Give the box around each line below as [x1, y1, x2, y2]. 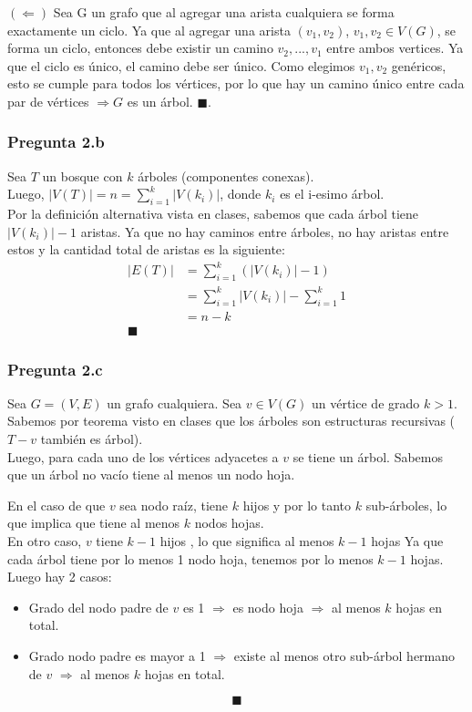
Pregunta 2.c [7, 357, 103, 380]
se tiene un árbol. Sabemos [292, 447, 443, 466]
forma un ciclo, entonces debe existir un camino [7, 38, 273, 57]
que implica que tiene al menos [7, 513, 180, 532]
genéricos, [391, 56, 446, 75]
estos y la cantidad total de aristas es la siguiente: [7, 240, 285, 259]
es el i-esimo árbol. [280, 184, 385, 203]
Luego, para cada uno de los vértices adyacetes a [7, 447, 279, 466]
